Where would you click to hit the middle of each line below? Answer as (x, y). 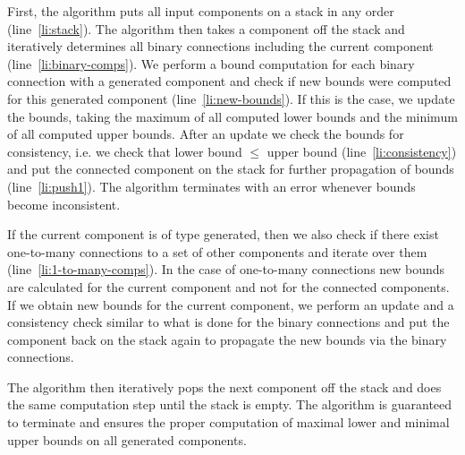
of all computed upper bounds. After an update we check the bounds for (206, 134)
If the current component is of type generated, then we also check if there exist (223, 234)
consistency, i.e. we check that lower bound (125, 151)
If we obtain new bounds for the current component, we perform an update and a (231, 304)
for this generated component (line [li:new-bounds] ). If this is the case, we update (231, 98)
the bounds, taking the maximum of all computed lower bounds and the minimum (232, 116)
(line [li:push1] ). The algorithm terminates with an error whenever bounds (211, 186)
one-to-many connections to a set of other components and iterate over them (217, 251)
